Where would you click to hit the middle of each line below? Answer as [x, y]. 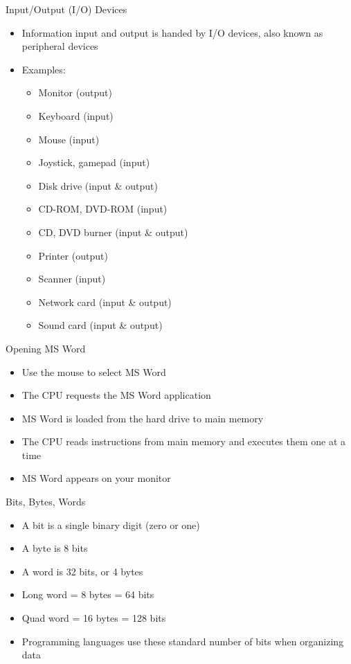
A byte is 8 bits [55, 548]
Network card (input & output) [105, 302]
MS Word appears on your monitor [96, 478]
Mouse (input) [69, 139]
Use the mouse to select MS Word [94, 371]
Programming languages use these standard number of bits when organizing [183, 641]
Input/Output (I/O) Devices [66, 9]
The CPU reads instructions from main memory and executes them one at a [184, 441]
